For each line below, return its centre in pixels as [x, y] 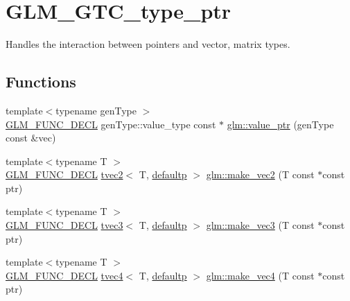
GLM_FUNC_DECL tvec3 [64, 225]
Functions [41, 81]
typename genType [96, 110]
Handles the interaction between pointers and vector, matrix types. [148, 44]
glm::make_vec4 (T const [260, 275]
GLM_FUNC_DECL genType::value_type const [111, 124]
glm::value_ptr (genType [280, 124]
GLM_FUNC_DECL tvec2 [64, 174]
